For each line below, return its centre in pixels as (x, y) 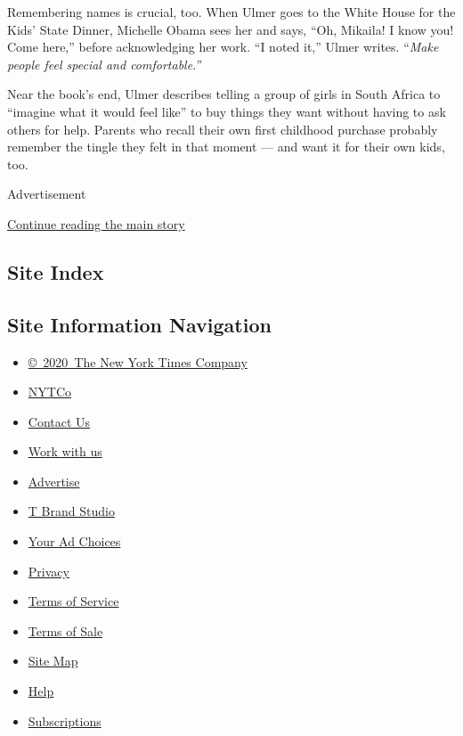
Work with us (65, 451)
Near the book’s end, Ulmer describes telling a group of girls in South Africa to (224, 94)
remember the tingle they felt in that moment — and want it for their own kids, (226, 147)
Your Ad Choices (74, 541)
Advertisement (47, 194)
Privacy (49, 571)
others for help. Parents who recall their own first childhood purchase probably (223, 129)
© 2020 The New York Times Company (138, 361)
